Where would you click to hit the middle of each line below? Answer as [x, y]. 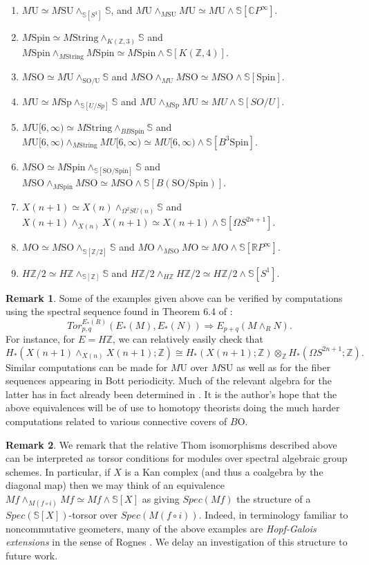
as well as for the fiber [284, 367]
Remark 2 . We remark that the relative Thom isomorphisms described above [171, 444]
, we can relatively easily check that [188, 339]
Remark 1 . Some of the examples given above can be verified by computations [174, 297]
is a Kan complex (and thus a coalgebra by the [224, 471]
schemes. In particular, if [58, 471]
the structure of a [274, 498]
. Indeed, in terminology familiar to [273, 515]
